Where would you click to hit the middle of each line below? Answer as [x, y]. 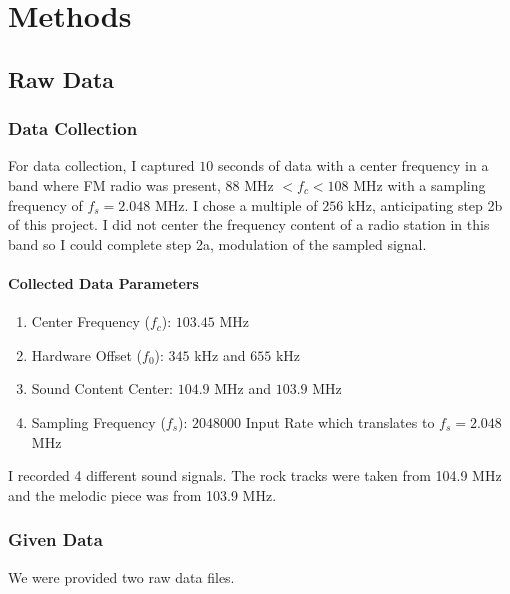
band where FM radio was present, [114, 184]
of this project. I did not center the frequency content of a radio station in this [249, 224]
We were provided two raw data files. [121, 576]
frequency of [45, 204]
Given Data [55, 539]
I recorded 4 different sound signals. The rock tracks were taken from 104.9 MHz [255, 475]
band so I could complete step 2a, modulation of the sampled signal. [217, 243]
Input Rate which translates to [340, 421]
